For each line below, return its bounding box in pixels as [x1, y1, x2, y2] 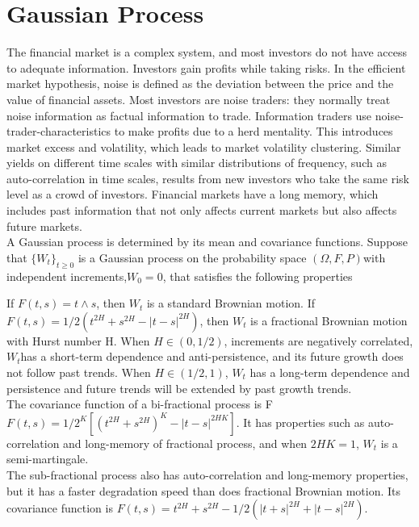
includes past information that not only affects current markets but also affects [6, 202, 397, 219]
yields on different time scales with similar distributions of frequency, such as [6, 154, 387, 171]
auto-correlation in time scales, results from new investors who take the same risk [6, 169, 409, 186]
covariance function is [6, 500, 113, 517]
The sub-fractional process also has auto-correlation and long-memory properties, [6, 466, 409, 483]
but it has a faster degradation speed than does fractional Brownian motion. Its [6, 482, 401, 499]
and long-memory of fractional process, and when [63, 434, 308, 451]
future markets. [6, 217, 82, 234]
